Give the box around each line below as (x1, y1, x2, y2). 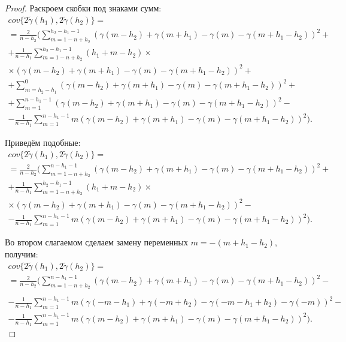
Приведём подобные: (5, 136, 81, 148)
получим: (5, 247, 38, 260)
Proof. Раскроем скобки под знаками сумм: (5, 2, 162, 14)
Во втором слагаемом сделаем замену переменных (5, 236, 188, 248)
